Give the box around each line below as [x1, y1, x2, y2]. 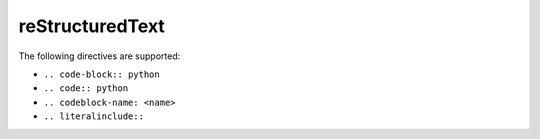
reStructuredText [18, 15, 165, 37]
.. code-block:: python [43, 68, 160, 80]
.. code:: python [43, 83, 129, 94]
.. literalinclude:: [43, 111, 145, 122]
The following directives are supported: [18, 50, 181, 62]
